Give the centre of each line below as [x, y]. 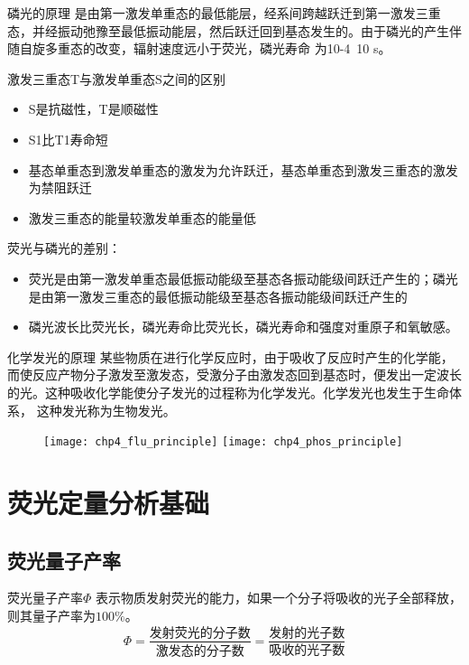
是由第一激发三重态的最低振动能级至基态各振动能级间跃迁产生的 [218, 296]
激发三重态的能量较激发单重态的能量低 [142, 217]
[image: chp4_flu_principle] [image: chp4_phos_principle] [223, 442]
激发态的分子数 [200, 652]
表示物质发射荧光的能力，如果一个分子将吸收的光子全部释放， [279, 598]
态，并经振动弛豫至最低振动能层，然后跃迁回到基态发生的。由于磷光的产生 [228, 30]
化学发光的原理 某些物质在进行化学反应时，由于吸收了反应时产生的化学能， [230, 356]
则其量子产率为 [51, 615]
